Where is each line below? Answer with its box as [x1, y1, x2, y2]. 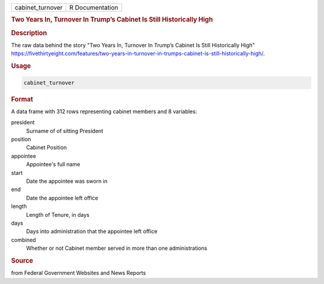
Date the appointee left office [26, 194, 98, 201]
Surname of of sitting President [26, 127, 103, 134]
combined [11, 236, 36, 243]
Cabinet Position [26, 144, 67, 151]
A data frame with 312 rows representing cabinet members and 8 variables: [11, 108, 197, 115]
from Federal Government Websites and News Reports [11, 270, 146, 277]
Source [11, 256, 34, 265]
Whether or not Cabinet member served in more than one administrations [26, 244, 208, 252]
